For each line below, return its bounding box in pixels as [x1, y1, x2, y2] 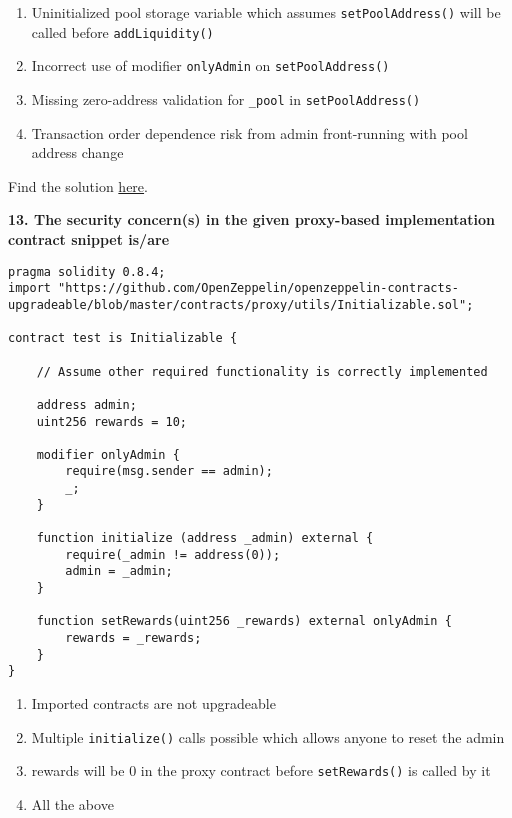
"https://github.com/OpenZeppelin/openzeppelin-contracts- [58, 281, 460, 296]
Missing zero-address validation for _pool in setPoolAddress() [31, 88, 421, 109]
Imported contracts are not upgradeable [31, 693, 276, 713]
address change [31, 142, 124, 163]
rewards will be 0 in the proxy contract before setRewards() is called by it [31, 760, 491, 781]
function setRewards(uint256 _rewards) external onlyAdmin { [36, 614, 452, 629]
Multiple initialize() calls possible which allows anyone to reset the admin [31, 726, 505, 747]
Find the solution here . [8, 175, 148, 196]
